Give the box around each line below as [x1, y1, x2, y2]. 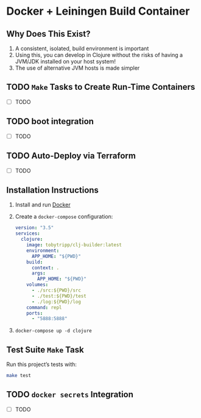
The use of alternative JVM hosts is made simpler [15, 64, 140, 71]
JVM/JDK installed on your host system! [15, 58, 116, 65]
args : [31, 270, 46, 276]
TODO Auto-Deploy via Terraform [6, 151, 136, 161]
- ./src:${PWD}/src [31, 287, 81, 294]
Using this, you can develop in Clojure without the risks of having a [15, 51, 183, 59]
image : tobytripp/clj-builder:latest [26, 242, 122, 248]
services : [15, 230, 41, 237]
